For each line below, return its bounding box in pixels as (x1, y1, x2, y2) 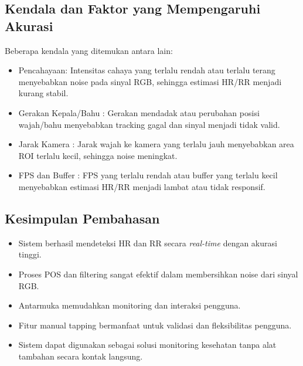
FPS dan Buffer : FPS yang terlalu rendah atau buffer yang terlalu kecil (18, 169, 278, 181)
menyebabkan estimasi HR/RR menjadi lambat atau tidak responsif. (18, 180, 265, 192)
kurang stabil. (18, 87, 69, 99)
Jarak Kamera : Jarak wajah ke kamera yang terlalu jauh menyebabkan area (18, 138, 294, 150)
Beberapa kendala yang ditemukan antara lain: (5, 44, 173, 56)
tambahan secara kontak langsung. (18, 350, 143, 362)
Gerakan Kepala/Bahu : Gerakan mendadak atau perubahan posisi (18, 106, 260, 118)
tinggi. (18, 248, 42, 260)
